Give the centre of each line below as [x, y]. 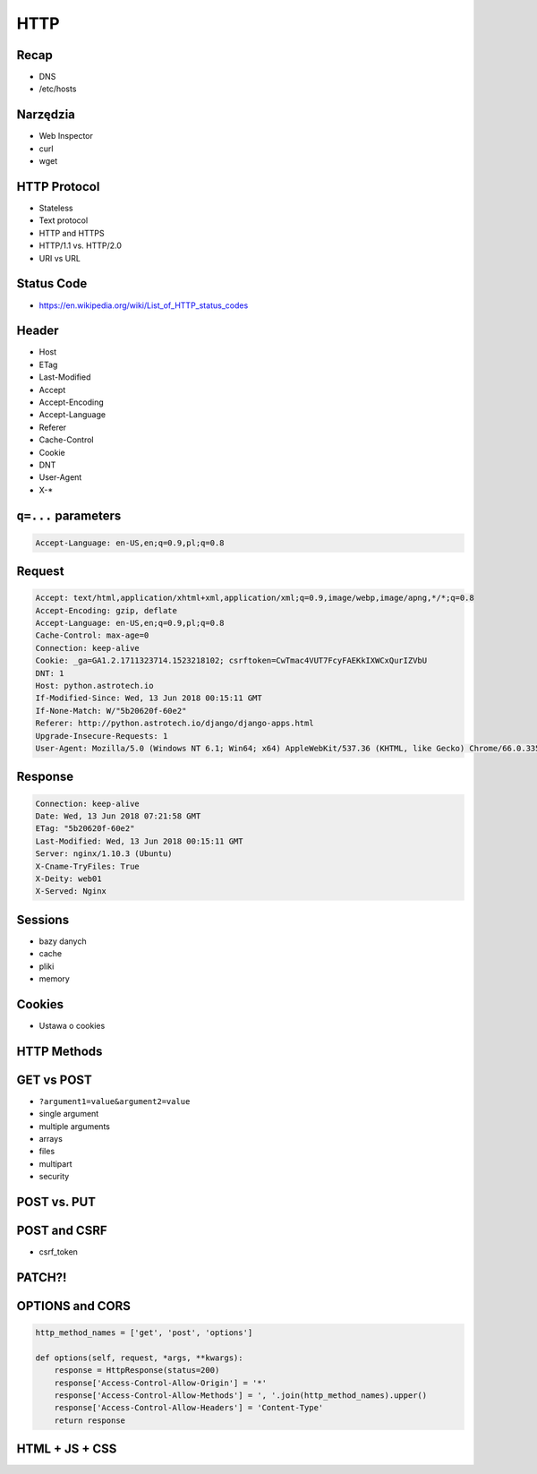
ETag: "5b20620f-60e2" [85, 829]
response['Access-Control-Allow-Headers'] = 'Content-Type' [189, 1408]
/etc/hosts [58, 89]
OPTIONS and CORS [74, 1306]
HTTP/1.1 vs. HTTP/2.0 [81, 245]
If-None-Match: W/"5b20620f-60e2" [111, 711]
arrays [51, 1139]
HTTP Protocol [58, 187]
